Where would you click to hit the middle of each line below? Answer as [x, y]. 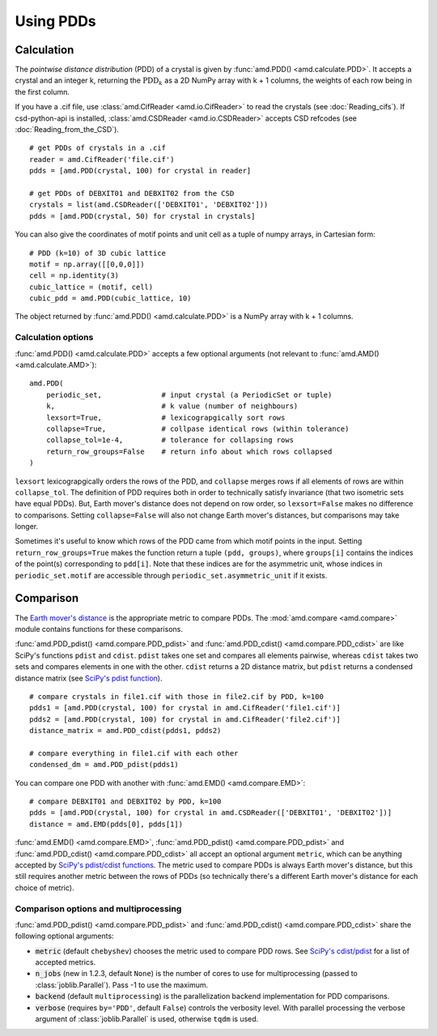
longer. [27, 527]
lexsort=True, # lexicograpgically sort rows [165, 418]
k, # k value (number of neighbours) [172, 406]
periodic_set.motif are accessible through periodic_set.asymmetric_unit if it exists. [171, 575]
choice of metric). [45, 888]
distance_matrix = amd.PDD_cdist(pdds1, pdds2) [125, 731]
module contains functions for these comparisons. [99, 629]
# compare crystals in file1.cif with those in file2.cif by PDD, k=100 [176, 696]
